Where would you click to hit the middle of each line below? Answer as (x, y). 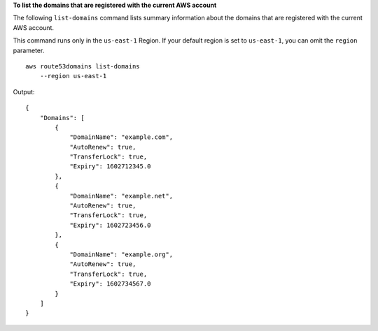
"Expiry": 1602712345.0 (110, 167)
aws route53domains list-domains (83, 66)
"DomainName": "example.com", (121, 137)
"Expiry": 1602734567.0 (110, 284)
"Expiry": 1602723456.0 (110, 225)
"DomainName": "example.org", (121, 254)
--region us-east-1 (73, 76)
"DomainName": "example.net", (121, 196)
